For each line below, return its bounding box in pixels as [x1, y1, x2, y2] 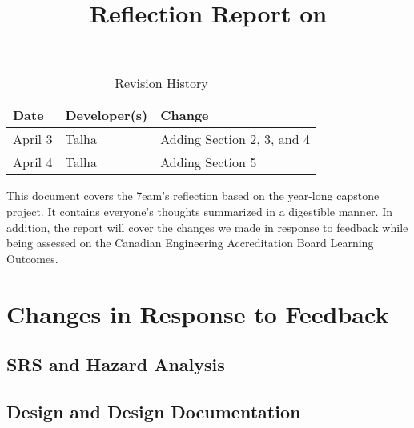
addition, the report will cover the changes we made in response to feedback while [6, 218, 408, 235]
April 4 [13, 153, 53, 172]
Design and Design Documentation [6, 398, 301, 423]
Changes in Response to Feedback [6, 297, 389, 330]
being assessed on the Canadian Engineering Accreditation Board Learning [6, 234, 374, 251]
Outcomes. [6, 250, 58, 266]
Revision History [115, 74, 208, 93]
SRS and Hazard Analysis [6, 352, 225, 377]
